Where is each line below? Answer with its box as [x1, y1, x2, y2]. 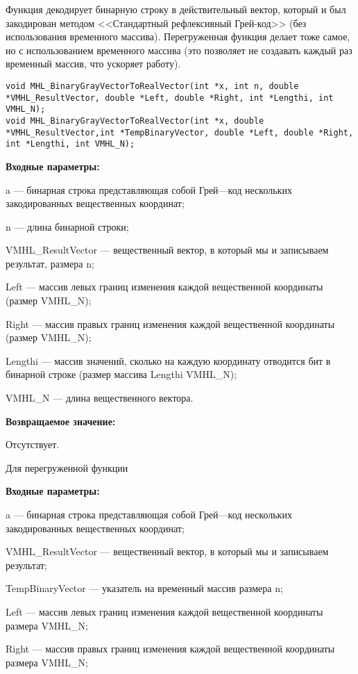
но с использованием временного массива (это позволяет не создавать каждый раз [6, 42, 352, 57]
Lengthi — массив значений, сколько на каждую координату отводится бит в [6, 353, 331, 368]
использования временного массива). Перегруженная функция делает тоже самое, [6, 29, 350, 44]
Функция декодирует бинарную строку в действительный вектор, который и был [6, 2, 346, 16]
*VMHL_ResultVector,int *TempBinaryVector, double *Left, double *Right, [6, 127, 354, 138]
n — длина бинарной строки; [6, 219, 129, 233]
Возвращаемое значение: [6, 413, 116, 428]
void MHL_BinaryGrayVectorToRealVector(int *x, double [6, 115, 264, 126]
